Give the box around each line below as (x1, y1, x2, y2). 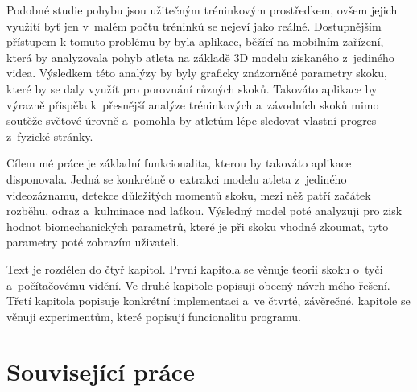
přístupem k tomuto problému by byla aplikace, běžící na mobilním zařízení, (6, 33, 384, 50)
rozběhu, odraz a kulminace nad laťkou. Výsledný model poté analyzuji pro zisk (6, 202, 403, 219)
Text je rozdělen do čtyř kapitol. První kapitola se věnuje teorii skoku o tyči (6, 260, 383, 277)
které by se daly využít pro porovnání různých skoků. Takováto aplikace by (6, 80, 378, 97)
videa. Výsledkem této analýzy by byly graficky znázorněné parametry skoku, (6, 64, 387, 81)
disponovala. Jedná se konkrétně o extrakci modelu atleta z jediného (6, 170, 347, 187)
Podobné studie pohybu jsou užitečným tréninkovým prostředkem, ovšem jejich (6, 2, 398, 18)
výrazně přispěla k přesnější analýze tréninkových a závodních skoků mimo (6, 96, 379, 113)
